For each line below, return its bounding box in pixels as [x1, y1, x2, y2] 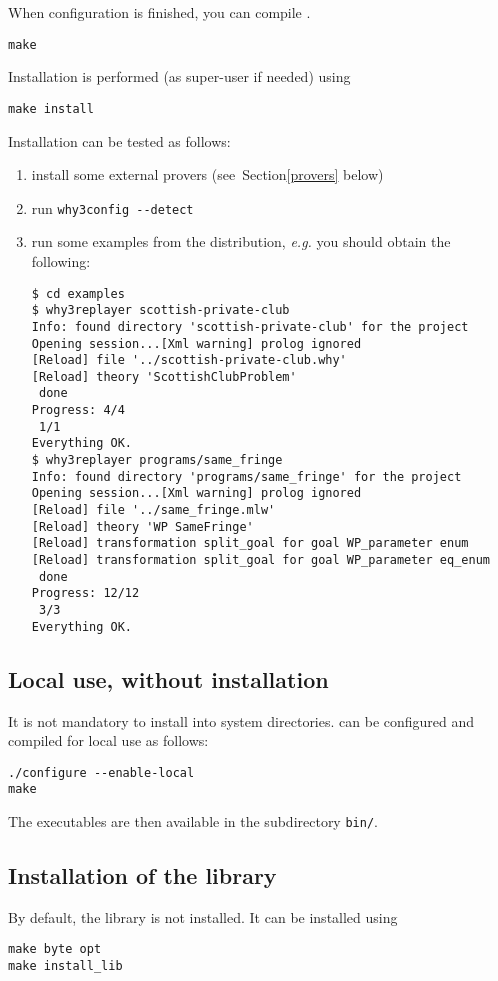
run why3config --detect [31, 197, 194, 218]
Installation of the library [8, 860, 277, 891]
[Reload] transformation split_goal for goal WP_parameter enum [31, 536, 469, 551]
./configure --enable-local [8, 765, 195, 780]
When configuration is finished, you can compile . [8, 2, 311, 22]
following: [31, 250, 91, 271]
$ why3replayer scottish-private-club [31, 303, 290, 318]
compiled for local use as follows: [8, 730, 209, 751]
